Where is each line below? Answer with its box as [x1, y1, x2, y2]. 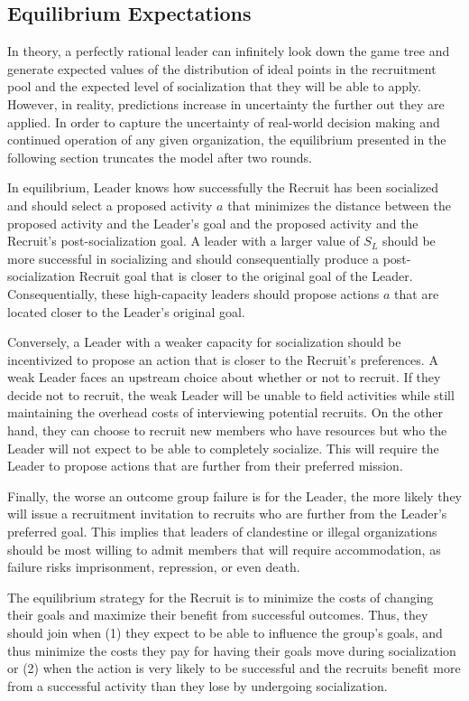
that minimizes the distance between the [227, 195, 451, 214]
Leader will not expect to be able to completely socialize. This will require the [7, 438, 439, 457]
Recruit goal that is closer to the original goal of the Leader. [78, 266, 413, 285]
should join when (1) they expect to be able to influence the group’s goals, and [7, 623, 443, 642]
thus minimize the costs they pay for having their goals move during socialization [7, 640, 456, 659]
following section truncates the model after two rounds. [7, 147, 312, 166]
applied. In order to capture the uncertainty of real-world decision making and [7, 112, 440, 131]
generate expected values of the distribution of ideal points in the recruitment [7, 59, 437, 78]
